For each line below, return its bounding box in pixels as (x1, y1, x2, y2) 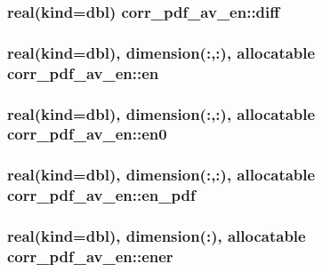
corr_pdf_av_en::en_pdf (7, 184, 196, 206)
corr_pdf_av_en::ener (7, 244, 173, 267)
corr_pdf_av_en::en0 (7, 123, 167, 145)
